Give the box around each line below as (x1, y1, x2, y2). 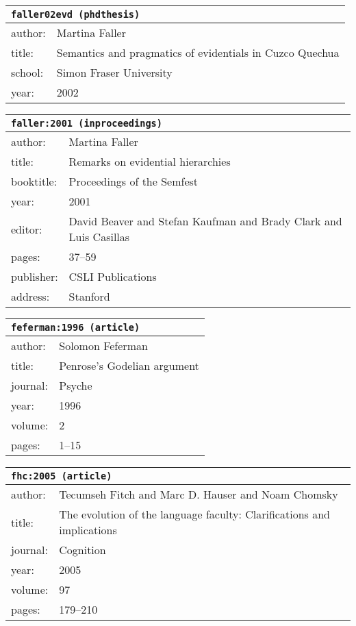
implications (59, 522, 117, 538)
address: (11, 288, 50, 304)
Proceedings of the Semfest (68, 173, 199, 189)
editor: (11, 221, 42, 237)
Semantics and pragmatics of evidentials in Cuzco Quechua (56, 45, 340, 60)
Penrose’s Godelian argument (59, 358, 199, 373)
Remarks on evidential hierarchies (68, 153, 231, 169)
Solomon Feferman (59, 338, 148, 353)
